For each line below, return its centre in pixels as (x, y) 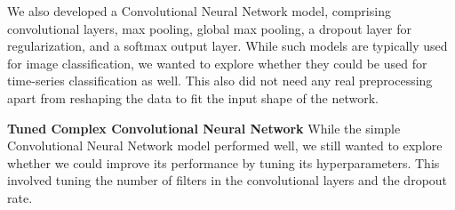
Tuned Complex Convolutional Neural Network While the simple (204, 128)
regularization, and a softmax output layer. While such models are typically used (227, 46)
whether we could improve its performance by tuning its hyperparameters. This (224, 162)
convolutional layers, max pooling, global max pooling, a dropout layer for (209, 28)
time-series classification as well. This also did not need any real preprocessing (220, 81)
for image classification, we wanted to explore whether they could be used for (217, 63)
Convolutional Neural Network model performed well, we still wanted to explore (225, 145)
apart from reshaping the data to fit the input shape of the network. (193, 97)
